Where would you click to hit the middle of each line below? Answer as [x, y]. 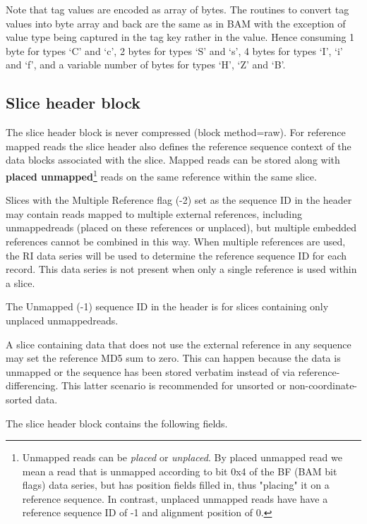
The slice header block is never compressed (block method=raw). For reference [176, 132]
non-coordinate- [323, 385]
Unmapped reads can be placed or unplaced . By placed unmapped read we [182, 457]
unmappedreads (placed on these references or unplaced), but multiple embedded [181, 227]
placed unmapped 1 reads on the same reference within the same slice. [161, 175]
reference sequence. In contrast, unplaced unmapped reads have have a [175, 498]
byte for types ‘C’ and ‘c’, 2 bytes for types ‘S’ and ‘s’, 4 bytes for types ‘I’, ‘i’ [174, 50]
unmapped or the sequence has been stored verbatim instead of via [150, 371]
